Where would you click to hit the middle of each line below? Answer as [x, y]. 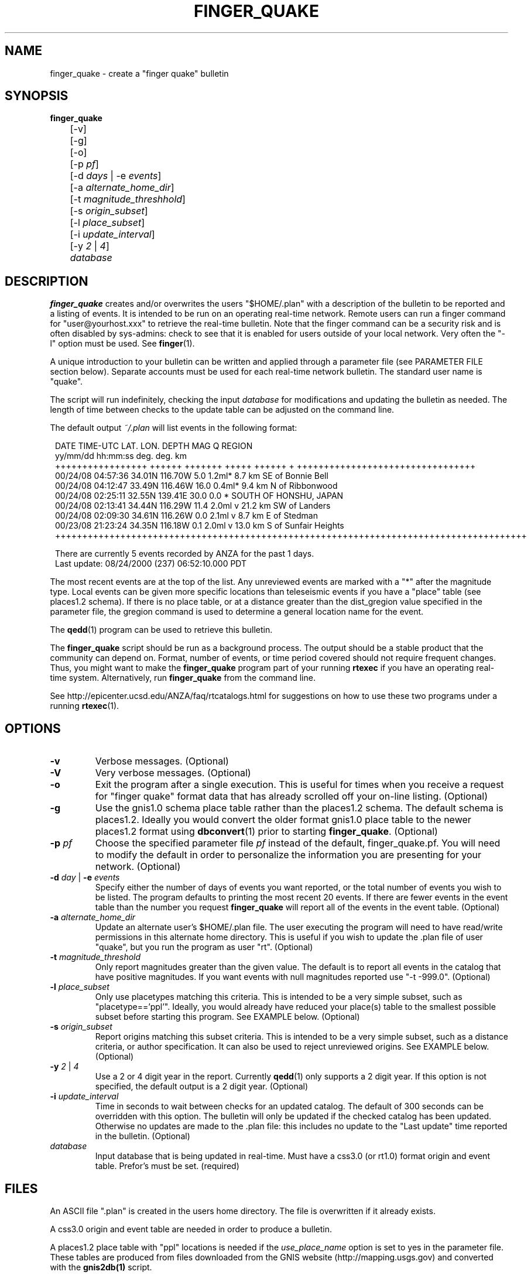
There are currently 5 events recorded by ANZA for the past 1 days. [185, 554]
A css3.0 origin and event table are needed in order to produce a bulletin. [191, 1229]
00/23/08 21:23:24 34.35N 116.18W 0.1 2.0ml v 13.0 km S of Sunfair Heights [200, 526]
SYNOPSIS [37, 96]
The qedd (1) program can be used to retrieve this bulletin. [161, 630]
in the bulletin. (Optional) [143, 1136]
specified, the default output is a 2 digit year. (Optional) [202, 1087]
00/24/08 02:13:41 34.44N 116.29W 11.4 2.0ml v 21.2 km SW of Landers [193, 506]
